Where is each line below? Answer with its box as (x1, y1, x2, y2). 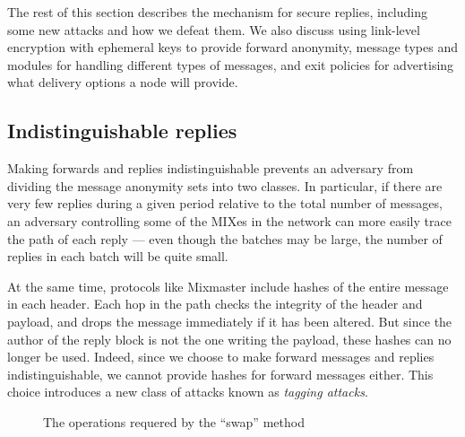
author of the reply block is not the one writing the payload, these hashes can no (7, 329, 452, 348)
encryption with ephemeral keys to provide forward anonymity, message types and (7, 38, 458, 57)
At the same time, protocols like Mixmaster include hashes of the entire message (7, 276, 449, 295)
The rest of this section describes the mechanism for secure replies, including (7, 3, 427, 21)
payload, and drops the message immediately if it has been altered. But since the (7, 311, 452, 330)
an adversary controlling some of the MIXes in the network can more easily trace (7, 211, 452, 230)
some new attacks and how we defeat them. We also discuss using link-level (7, 20, 420, 39)
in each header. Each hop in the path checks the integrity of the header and (7, 294, 423, 313)
